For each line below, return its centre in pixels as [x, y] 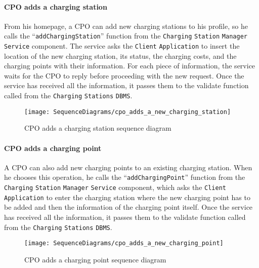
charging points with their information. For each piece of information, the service [130, 66]
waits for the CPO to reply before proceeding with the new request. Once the [124, 75]
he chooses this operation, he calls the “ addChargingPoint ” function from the [125, 177]
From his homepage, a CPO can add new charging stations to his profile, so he [126, 26]
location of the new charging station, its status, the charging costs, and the [120, 55]
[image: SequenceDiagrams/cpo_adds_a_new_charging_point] [124, 243]
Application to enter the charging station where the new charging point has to [127, 197]
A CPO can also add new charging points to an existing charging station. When [128, 167]
